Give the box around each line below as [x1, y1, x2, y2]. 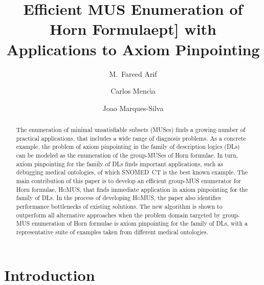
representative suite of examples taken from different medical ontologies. [16, 227, 209, 236]
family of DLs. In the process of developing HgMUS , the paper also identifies [16, 193, 221, 202]
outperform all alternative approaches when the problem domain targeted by [16, 210, 221, 219]
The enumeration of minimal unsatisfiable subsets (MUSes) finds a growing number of [16, 125, 246, 134]
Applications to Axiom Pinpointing [6, 38, 260, 59]
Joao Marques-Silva [102, 102, 164, 113]
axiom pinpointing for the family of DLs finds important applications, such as [16, 159, 223, 168]
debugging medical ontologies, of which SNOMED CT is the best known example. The [16, 168, 248, 177]
